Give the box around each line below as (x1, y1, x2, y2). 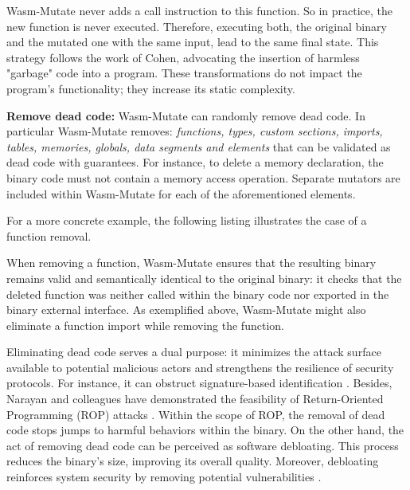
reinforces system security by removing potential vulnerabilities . (6, 468, 322, 485)
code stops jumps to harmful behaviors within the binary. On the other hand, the (6, 421, 404, 438)
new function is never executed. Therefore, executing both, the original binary (6, 18, 387, 34)
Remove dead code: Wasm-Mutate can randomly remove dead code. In (6, 107, 365, 123)
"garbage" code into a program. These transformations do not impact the (6, 65, 362, 81)
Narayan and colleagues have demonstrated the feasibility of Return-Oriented (6, 390, 384, 407)
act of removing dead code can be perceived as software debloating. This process (6, 437, 399, 453)
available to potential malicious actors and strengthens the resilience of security (6, 359, 394, 375)
